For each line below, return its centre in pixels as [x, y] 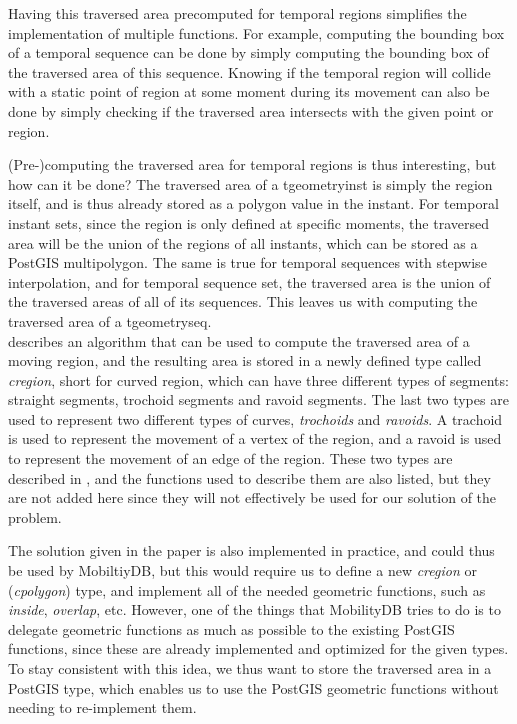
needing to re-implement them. [102, 707]
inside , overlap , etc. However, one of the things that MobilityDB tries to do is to [254, 609]
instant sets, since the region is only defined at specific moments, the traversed [248, 222]
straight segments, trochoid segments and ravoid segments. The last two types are [258, 399]
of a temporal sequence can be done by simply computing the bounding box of [248, 52]
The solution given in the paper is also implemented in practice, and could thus [251, 550]
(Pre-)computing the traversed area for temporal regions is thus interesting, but [252, 164]
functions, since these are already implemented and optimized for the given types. [258, 648]
